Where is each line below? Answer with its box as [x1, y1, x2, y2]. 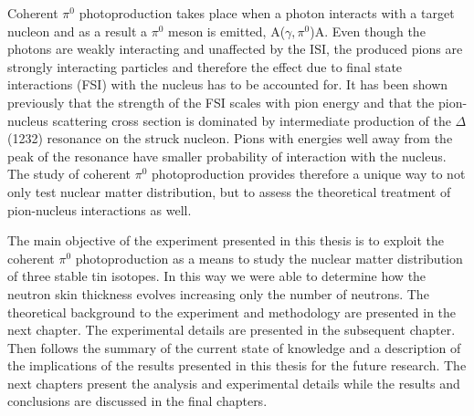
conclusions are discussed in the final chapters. [7, 391, 268, 411]
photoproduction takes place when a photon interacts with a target [79, 4, 455, 22]
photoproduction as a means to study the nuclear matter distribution [75, 248, 463, 267]
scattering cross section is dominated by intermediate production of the [52, 110, 451, 130]
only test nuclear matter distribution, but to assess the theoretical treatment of [7, 182, 451, 201]
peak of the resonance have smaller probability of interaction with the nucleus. [7, 146, 447, 165]
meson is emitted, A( [168, 21, 286, 40]
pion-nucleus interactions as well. [7, 200, 192, 219]
